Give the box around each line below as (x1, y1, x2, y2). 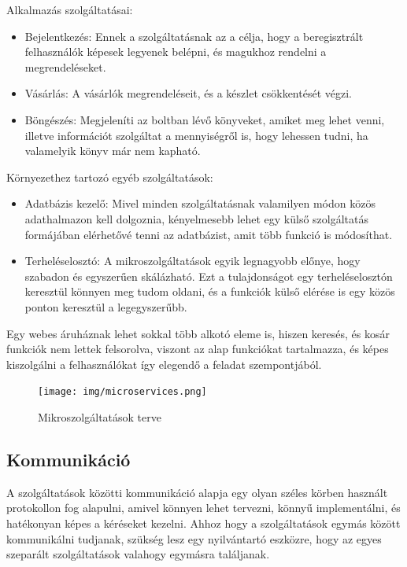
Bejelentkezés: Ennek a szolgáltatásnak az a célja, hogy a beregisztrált (24, 28, 364, 44)
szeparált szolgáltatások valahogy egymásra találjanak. (6, 546, 270, 562)
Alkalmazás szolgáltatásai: (6, 2, 133, 17)
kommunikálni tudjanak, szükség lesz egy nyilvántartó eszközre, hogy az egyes (6, 530, 382, 547)
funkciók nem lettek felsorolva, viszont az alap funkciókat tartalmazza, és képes (6, 341, 389, 357)
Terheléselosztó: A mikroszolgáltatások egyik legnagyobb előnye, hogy (24, 252, 361, 269)
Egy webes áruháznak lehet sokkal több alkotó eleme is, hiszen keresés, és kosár (6, 325, 390, 341)
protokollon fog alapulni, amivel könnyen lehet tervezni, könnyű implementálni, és (6, 499, 401, 516)
